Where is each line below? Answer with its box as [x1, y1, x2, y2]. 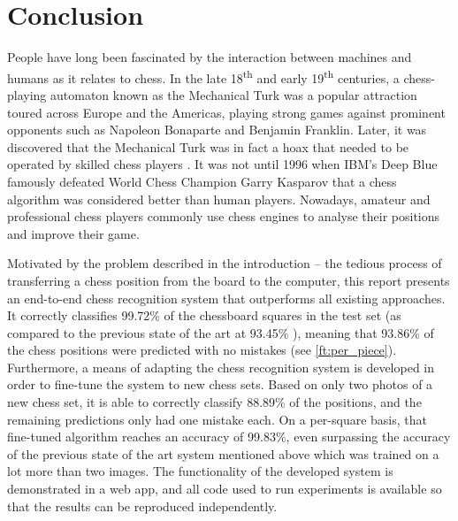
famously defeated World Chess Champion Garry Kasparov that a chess [7, 172, 397, 190]
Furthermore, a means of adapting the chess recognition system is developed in [7, 357, 435, 376]
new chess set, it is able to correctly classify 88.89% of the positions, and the [7, 393, 422, 411]
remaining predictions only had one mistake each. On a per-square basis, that [7, 410, 427, 428]
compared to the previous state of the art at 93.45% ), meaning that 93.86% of [7, 323, 434, 341]
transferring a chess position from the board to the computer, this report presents [7, 271, 450, 289]
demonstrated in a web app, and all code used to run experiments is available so [7, 479, 442, 498]
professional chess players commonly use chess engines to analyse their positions [7, 207, 440, 226]
